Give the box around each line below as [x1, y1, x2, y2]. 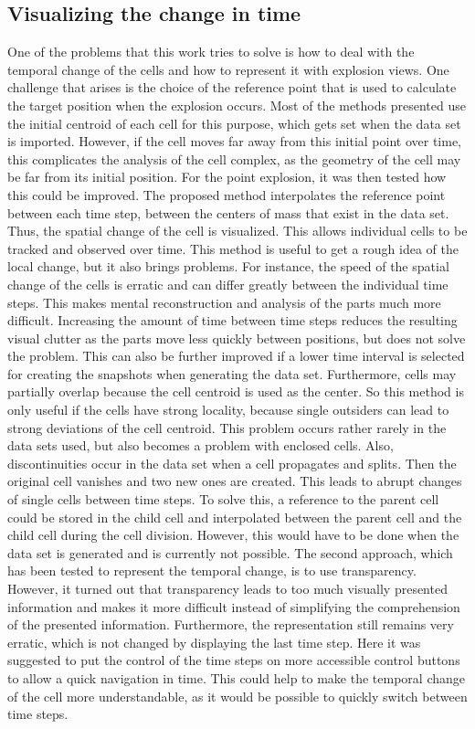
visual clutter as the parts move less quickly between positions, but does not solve [7, 328, 466, 347]
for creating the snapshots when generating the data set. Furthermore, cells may [7, 364, 457, 383]
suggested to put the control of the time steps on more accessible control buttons [7, 650, 460, 670]
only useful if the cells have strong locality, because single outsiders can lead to [7, 400, 449, 419]
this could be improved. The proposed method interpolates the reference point [7, 185, 446, 204]
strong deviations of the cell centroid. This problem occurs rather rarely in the [7, 417, 447, 437]
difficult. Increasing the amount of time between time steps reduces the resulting [7, 311, 458, 330]
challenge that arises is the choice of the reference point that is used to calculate [7, 78, 457, 97]
